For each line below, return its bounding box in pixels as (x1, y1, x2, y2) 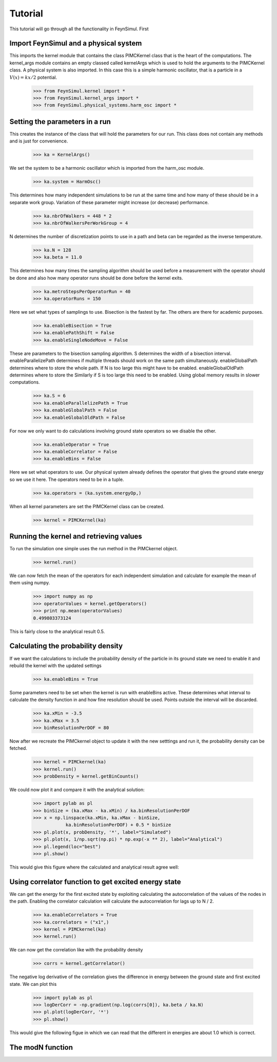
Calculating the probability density (9, 642, 123, 651)
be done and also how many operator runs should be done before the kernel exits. (9, 275, 183, 281)
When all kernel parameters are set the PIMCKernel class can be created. (9, 503, 165, 509)
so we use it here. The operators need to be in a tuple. (9, 476, 124, 482)
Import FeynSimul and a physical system (9, 39, 142, 48)
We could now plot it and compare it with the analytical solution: (9, 787, 145, 793)
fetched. (9, 745, 28, 751)
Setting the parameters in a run (9, 117, 111, 126)
